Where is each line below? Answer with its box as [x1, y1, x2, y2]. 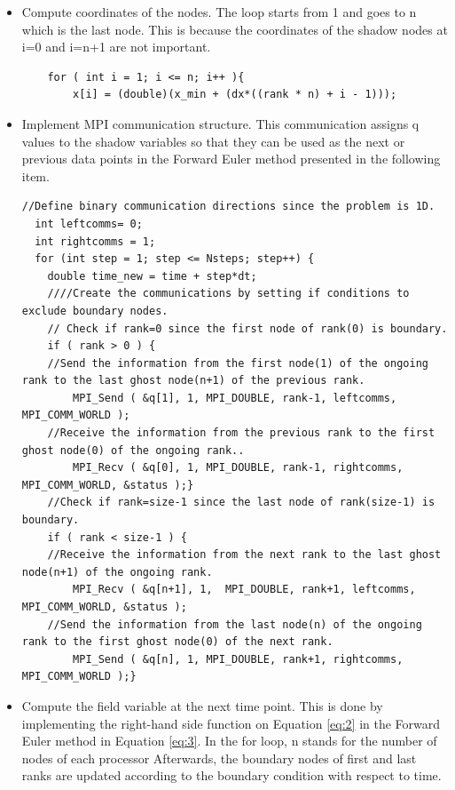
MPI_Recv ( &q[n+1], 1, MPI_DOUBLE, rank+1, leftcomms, [73, 583, 416, 596]
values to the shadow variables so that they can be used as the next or [21, 132, 405, 150]
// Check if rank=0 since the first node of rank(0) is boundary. [47, 322, 448, 335]
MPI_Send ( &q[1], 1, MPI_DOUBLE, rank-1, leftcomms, [73, 391, 397, 404]
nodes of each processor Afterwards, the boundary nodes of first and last [21, 748, 417, 767]
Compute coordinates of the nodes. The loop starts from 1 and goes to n [21, 3, 417, 20]
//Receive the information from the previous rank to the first [47, 427, 435, 440]
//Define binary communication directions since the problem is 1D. [21, 200, 435, 213]
